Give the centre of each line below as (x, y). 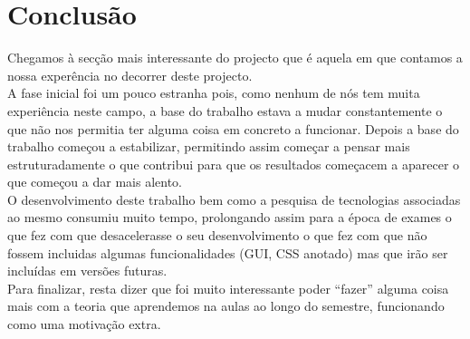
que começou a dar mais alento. (95, 182)
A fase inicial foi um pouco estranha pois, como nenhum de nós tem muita (214, 93)
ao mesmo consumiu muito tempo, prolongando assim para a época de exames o (230, 217)
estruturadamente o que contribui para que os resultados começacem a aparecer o (234, 164)
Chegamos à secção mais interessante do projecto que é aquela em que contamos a (235, 58)
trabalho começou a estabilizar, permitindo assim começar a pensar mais (209, 146)
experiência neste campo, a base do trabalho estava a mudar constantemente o (225, 110)
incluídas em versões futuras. (87, 271)
